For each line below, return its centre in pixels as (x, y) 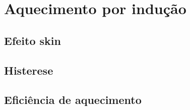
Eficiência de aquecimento (73, 100)
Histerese (29, 70)
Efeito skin (33, 40)
